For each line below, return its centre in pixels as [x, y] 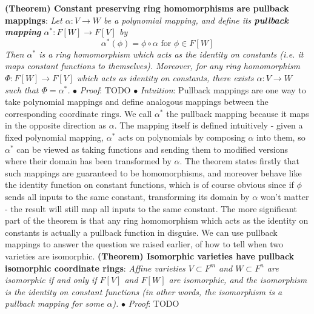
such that [22, 89]
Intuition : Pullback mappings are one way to [223, 89]
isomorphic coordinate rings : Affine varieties [95, 268]
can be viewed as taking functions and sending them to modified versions [152, 149]
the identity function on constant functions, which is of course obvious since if [149, 185]
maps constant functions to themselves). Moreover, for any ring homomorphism [152, 66]
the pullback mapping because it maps [238, 113]
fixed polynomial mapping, [54, 137]
